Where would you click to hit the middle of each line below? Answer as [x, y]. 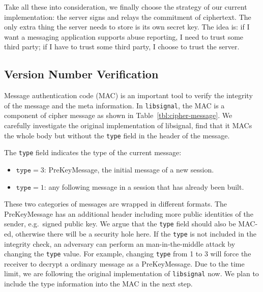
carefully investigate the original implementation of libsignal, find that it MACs [128, 125]
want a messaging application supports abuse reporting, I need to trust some [124, 36]
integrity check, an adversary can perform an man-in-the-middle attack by [120, 243]
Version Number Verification [81, 74]
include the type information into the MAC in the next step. [98, 284]
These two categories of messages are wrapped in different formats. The [116, 204]
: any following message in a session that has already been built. [144, 186]
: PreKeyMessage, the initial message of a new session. [129, 169]
